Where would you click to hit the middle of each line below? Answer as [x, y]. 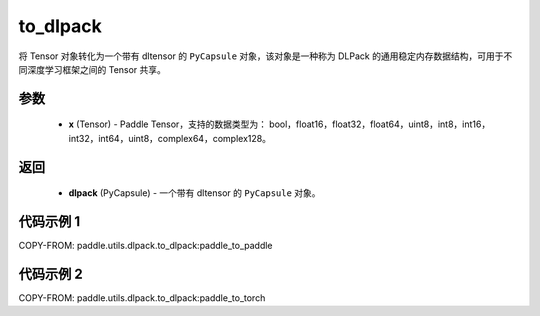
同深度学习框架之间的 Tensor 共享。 [92, 69]
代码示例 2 [51, 273]
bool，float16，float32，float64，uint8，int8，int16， [379, 124]
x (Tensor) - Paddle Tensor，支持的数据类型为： [167, 124]
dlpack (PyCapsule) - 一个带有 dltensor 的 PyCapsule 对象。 [194, 193]
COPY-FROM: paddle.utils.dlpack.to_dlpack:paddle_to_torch [142, 297]
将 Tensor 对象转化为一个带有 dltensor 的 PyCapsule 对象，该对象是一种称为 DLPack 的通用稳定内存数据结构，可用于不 [265, 56]
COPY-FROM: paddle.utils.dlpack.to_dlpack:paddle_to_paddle [145, 246]
